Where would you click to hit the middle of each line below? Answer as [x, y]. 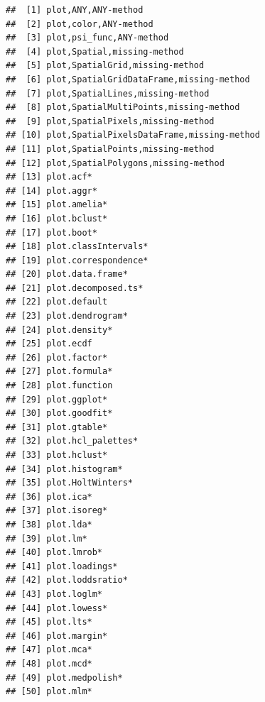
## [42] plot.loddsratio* [67, 580]
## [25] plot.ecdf [49, 344]
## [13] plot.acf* [49, 177]
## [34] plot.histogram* [64, 469]
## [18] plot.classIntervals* [77, 247]
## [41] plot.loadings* [62, 566]
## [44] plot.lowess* [57, 608]
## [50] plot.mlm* [49, 692]
